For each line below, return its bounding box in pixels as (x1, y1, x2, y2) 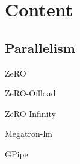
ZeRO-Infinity (5, 107, 56, 119)
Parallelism (5, 38, 75, 57)
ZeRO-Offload (5, 87, 56, 99)
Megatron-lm (5, 127, 52, 140)
